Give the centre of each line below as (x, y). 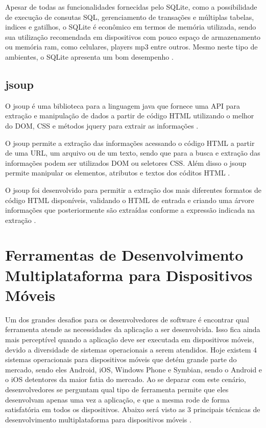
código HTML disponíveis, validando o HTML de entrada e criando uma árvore (130, 200)
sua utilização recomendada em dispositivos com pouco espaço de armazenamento (133, 36)
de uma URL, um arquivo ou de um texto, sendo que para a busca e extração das (133, 153)
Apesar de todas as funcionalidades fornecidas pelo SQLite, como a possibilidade (131, 7)
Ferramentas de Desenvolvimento (124, 255)
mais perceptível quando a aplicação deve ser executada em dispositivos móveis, (130, 339)
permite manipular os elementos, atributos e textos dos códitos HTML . (118, 173)
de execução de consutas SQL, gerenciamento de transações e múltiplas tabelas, (130, 17)
